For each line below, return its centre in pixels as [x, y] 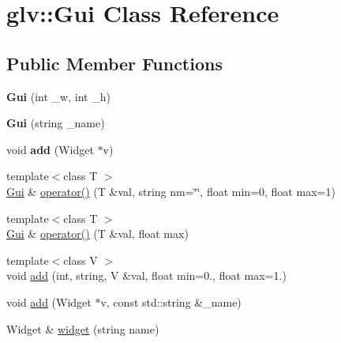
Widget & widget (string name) [83, 328]
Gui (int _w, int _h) [58, 96]
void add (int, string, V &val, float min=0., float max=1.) [146, 275]
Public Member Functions [114, 63]
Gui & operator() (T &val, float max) [97, 234]
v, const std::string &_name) [171, 302]
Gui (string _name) [56, 123]
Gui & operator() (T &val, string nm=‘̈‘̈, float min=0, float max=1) [171, 191]
